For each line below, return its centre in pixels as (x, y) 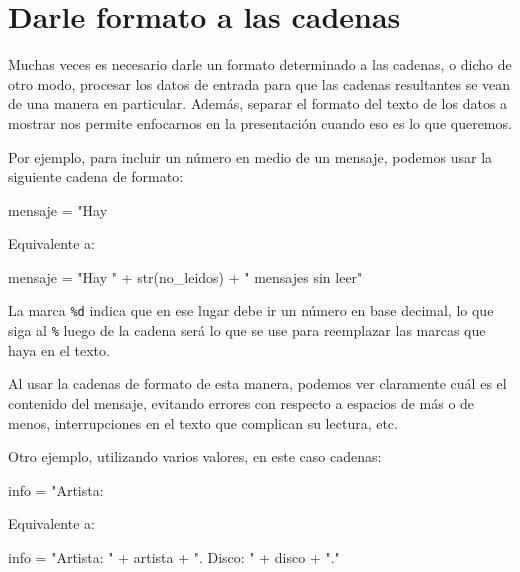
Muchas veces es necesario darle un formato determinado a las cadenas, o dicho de (260, 64)
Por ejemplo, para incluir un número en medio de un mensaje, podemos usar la (250, 156)
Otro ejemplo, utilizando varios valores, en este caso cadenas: (195, 456)
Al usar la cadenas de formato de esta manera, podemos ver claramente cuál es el (257, 383)
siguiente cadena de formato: (96, 176)
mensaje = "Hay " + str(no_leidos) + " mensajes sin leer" (185, 276)
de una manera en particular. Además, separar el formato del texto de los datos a (258, 103)
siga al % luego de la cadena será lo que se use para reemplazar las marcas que (247, 330)
